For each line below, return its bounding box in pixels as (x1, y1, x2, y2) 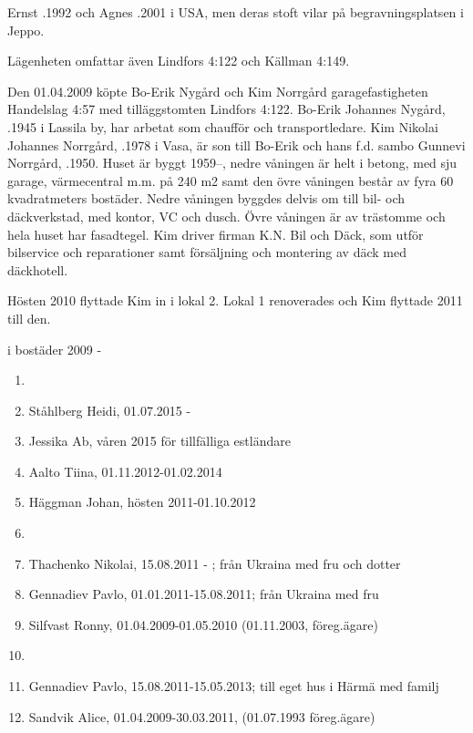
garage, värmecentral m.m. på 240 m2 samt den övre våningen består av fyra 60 (7, 170, 454, 190)
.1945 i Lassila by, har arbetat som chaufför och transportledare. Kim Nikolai (7, 117, 438, 136)
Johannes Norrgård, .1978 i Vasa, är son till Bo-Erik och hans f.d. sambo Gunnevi (7, 135, 466, 154)
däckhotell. (7, 260, 68, 279)
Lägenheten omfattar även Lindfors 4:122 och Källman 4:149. (7, 51, 350, 70)
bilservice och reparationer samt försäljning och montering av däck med (7, 243, 406, 262)
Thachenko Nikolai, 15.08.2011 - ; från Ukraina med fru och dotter (28, 553, 401, 573)
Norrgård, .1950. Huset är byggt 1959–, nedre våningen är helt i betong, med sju (7, 153, 458, 172)
